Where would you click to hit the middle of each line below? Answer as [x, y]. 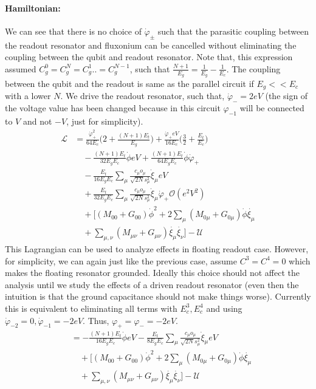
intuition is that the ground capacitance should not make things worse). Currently [158, 296]
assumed [21, 68]
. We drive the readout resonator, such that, [143, 96]
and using [224, 308]
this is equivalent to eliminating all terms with [91, 308]
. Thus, [96, 320]
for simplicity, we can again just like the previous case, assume [121, 260]
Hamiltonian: [33, 8]
